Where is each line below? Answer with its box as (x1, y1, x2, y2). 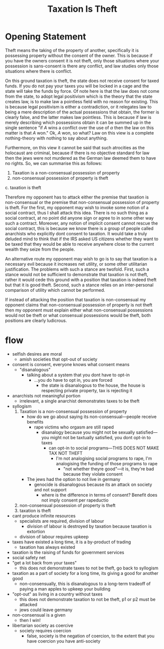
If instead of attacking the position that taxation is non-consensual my (5, 296, 146, 303)
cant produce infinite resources (12, 512, 76, 519)
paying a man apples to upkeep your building (19, 586, 111, 592)
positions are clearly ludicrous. (5, 317, 67, 323)
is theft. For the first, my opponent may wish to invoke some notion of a (5, 204, 149, 210)
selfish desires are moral (12, 351, 62, 357)
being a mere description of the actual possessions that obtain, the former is (5, 109, 160, 115)
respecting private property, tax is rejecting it (41, 387, 133, 394)
